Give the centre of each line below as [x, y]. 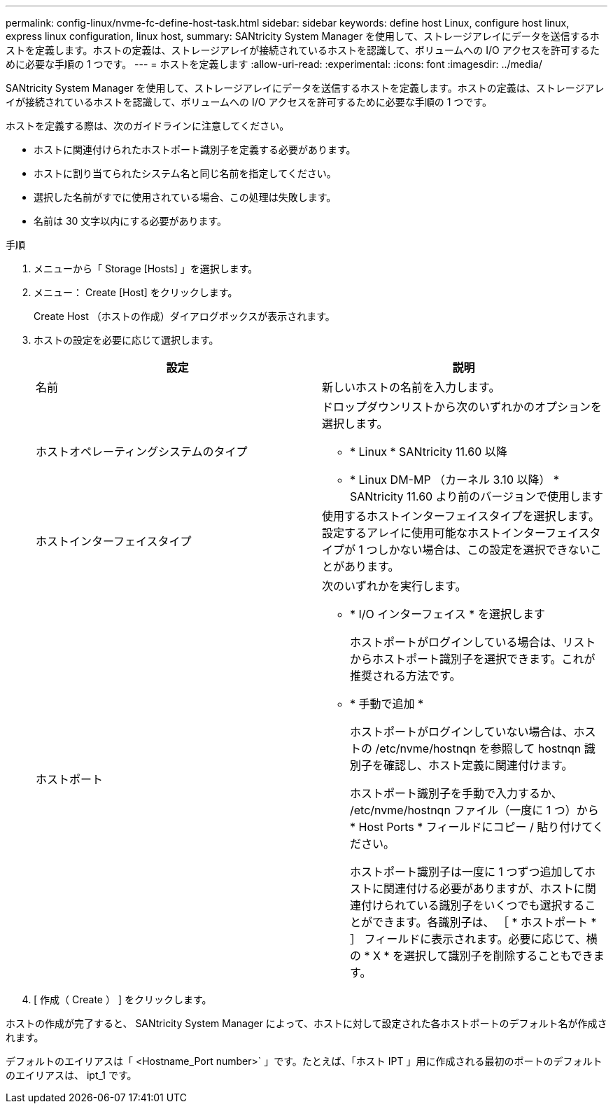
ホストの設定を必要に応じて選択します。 [126, 340]
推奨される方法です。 [406, 676]
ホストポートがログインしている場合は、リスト [473, 642]
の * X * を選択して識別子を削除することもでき [472, 956]
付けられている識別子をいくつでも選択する [473, 905]
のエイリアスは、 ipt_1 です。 [71, 1075]
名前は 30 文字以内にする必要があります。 [131, 221]
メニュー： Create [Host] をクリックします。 [136, 292]
